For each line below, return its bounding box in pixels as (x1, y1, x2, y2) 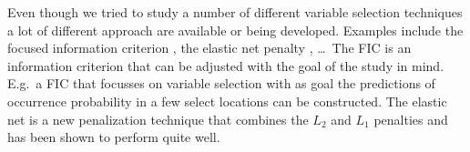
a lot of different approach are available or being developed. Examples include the (7, 20, 464, 39)
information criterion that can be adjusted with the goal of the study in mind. (7, 56, 444, 75)
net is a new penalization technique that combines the (7, 109, 309, 128)
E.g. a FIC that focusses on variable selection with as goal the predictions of (7, 74, 435, 93)
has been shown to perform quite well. (7, 127, 220, 147)
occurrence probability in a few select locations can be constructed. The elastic (7, 91, 447, 110)
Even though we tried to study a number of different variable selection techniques (7, 3, 463, 21)
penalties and (373, 109, 448, 128)
